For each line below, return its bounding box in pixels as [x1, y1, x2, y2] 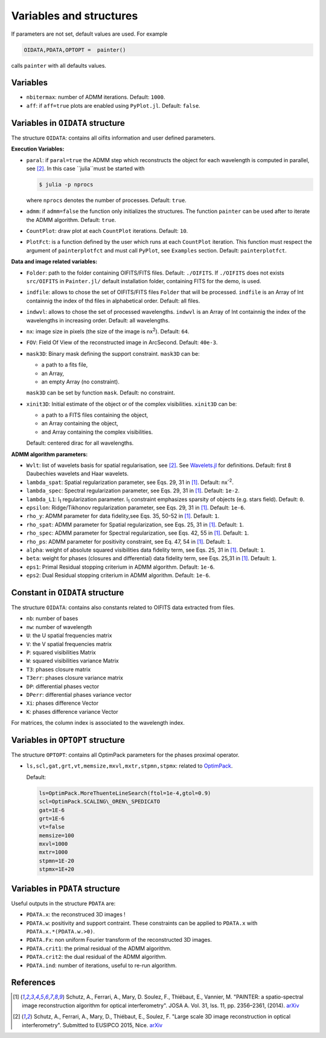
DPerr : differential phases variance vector [26, 691, 132, 698]
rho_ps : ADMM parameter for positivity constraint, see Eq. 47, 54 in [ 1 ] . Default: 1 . [26, 538, 232, 545]
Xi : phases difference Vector [26, 699, 99, 707]
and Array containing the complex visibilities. [41, 428, 153, 436]
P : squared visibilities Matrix [26, 648, 96, 656]
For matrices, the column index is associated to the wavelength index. [11, 719, 185, 726]
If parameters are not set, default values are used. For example [11, 30, 168, 38]
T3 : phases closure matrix [26, 665, 91, 673]
